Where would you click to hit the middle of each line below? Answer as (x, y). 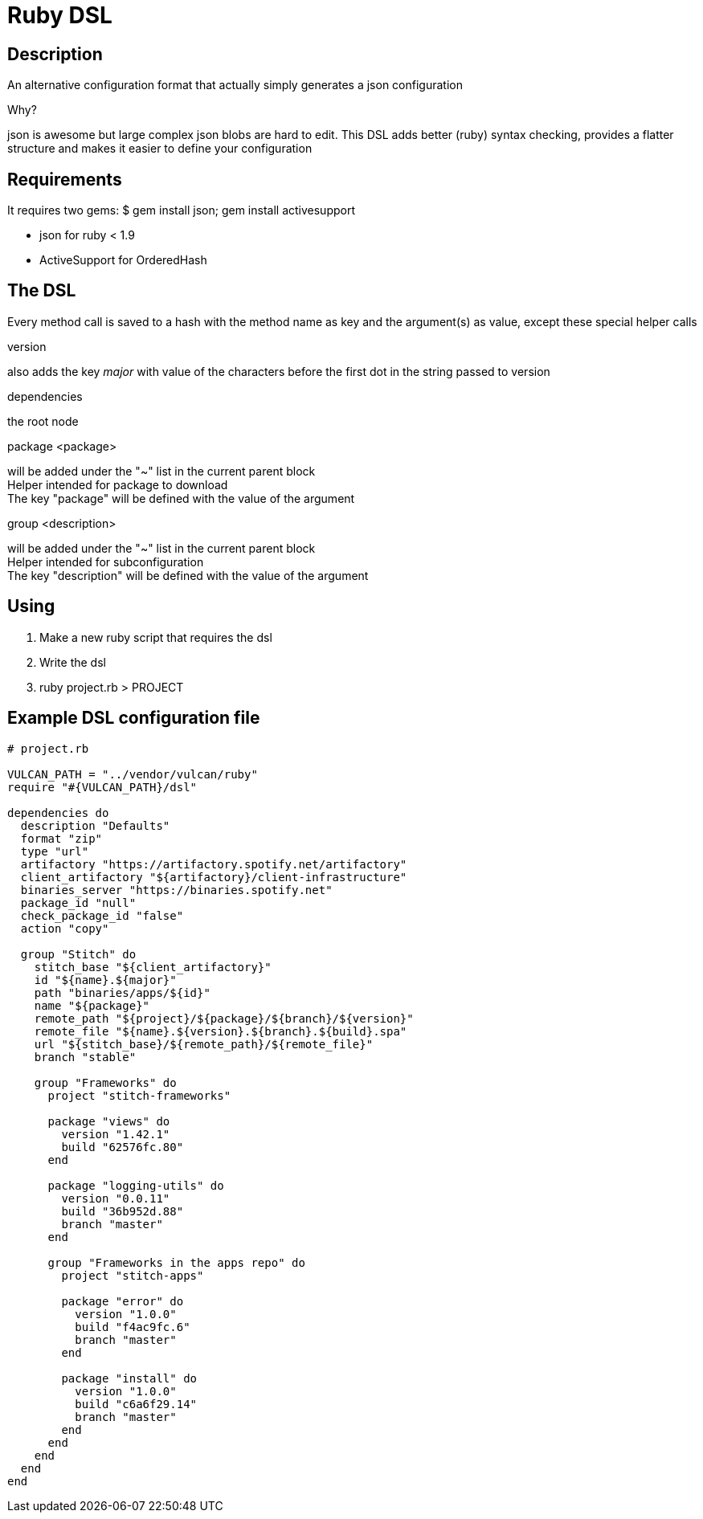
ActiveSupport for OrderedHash (123, 260)
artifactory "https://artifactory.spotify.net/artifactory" (214, 864)
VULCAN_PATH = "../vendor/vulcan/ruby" (133, 774)
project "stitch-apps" (133, 1275)
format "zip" (61, 838)
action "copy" (65, 928)
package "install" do (129, 1378)
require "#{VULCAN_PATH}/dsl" (102, 787)
